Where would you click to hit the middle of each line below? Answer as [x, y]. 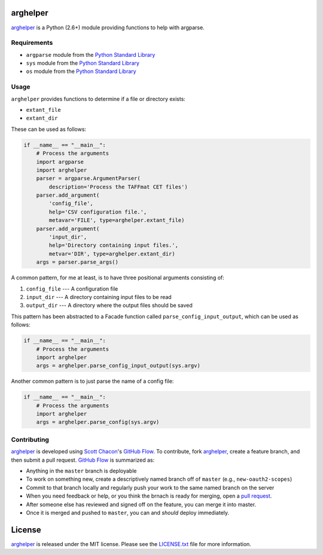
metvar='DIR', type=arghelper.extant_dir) [112, 254]
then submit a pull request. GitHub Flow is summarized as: [83, 460]
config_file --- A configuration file [72, 289]
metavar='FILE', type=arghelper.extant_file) [117, 220]
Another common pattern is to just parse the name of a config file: [92, 381]
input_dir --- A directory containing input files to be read [99, 297]
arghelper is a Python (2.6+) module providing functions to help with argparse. [108, 28]
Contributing [30, 440]
